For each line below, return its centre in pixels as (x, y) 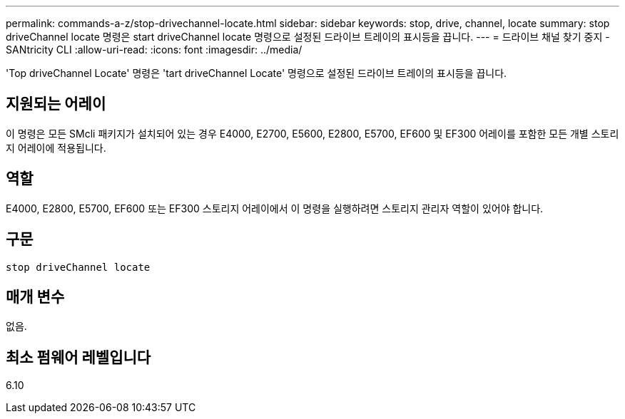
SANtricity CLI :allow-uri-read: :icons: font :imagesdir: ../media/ (154, 50)
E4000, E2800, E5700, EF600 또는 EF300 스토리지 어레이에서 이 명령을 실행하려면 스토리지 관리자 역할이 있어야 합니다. (275, 208)
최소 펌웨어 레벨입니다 (78, 357)
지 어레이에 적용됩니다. (56, 148)
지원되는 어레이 (56, 104)
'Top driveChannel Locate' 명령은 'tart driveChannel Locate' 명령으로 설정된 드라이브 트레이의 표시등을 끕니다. (256, 73)
